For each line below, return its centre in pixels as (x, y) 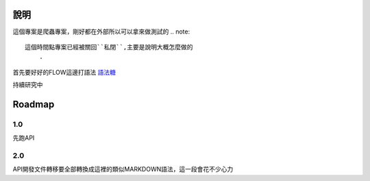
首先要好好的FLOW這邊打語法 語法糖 (64, 72)
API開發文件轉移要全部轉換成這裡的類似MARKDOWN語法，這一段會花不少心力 (123, 169)
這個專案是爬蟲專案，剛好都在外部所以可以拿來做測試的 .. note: (101, 32)
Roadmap (34, 104)
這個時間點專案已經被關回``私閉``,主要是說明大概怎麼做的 (109, 47)
